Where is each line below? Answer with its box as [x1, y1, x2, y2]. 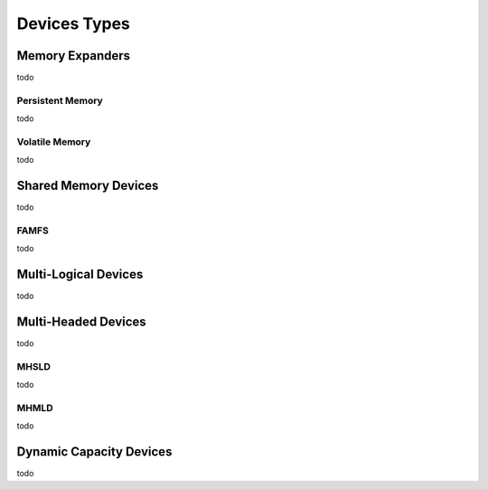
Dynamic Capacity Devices [16, 444, 173, 460]
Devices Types [16, 14, 131, 33]
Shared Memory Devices [16, 178, 159, 193]
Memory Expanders [16, 48, 131, 63]
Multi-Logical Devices [16, 267, 144, 282]
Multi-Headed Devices [16, 315, 146, 330]
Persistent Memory [16, 94, 103, 107]
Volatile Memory [16, 136, 91, 148]
